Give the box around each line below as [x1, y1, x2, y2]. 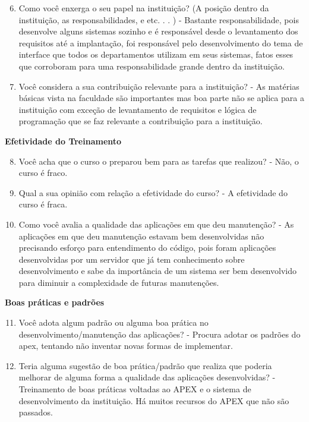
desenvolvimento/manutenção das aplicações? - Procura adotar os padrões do [18, 327, 301, 340]
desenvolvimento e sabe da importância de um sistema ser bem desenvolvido [18, 264, 297, 277]
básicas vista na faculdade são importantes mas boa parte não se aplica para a [18, 92, 304, 104]
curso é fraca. [18, 198, 68, 210]
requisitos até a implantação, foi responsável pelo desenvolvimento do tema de [18, 36, 303, 49]
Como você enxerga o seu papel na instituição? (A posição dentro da [18, 2, 269, 14]
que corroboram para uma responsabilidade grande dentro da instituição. [18, 59, 285, 72]
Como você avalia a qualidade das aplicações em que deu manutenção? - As [18, 218, 294, 230]
